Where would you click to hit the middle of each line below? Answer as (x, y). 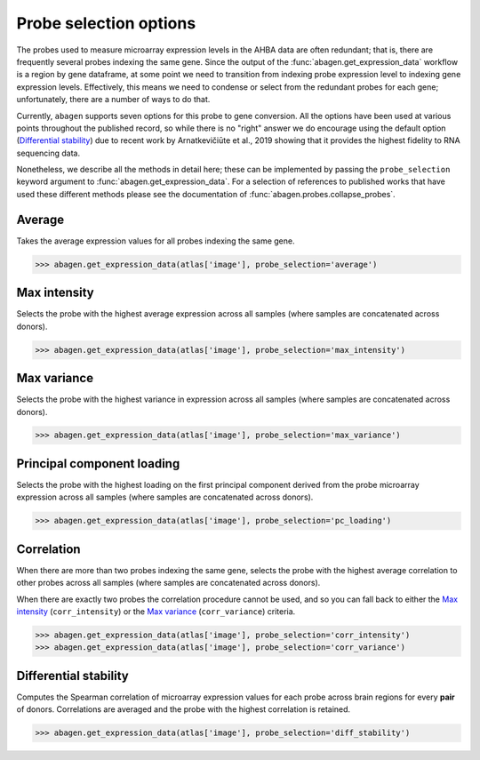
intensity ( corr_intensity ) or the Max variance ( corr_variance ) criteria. (156, 612)
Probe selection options (106, 23)
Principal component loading (98, 464)
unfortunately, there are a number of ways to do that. (113, 100)
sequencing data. (48, 153)
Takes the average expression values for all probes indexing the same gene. (156, 241)
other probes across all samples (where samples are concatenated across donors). (168, 583)
